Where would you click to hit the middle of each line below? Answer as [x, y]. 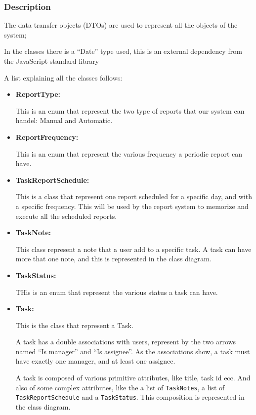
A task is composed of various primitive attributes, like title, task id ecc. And [133, 378]
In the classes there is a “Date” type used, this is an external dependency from [123, 51]
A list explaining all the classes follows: [63, 77]
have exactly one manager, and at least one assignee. [95, 361]
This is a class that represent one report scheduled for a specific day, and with [134, 196]
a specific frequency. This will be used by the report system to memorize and [132, 206]
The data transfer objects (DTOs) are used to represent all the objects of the [121, 25]
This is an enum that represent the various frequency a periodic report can [129, 153]
